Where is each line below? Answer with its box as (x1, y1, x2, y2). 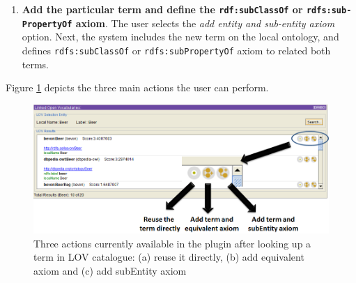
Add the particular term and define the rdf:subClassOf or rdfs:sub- (22, 2, 352, 16)
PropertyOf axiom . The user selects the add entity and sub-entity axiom (22, 15, 335, 30)
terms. (22, 56, 49, 71)
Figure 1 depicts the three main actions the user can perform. (6, 80, 269, 95)
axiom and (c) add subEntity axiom (33, 263, 187, 277)
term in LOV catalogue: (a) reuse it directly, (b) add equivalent (33, 250, 304, 264)
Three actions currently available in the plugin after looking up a (33, 236, 311, 250)
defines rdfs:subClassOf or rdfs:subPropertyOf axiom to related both (22, 43, 331, 57)
